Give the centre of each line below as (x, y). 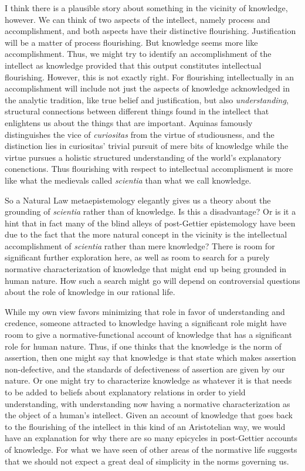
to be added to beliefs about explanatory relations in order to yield (125, 392)
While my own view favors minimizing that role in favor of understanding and (145, 311)
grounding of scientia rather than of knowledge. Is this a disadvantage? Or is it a (150, 211)
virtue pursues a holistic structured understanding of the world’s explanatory (143, 157)
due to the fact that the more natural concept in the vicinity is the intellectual (146, 234)
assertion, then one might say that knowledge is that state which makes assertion (150, 358)
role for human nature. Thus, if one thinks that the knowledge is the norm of (143, 346)
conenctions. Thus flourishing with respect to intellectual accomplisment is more (149, 169)
